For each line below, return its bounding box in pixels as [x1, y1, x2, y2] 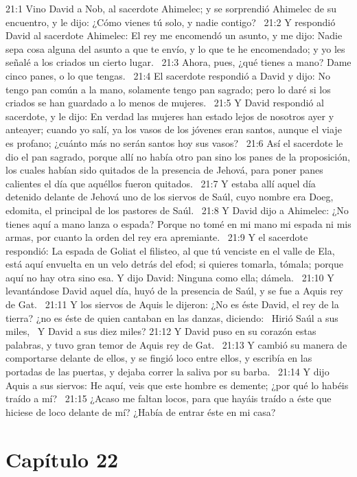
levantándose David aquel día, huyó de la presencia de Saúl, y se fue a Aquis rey [5, 283, 343, 298]
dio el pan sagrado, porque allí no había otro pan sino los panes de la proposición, [5, 149, 350, 163]
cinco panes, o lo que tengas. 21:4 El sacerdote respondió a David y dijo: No [5, 68, 330, 82]
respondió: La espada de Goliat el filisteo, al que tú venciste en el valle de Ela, [5, 243, 335, 257]
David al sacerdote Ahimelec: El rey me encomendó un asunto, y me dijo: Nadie [5, 28, 343, 43]
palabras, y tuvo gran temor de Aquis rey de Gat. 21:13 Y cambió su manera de [5, 337, 347, 351]
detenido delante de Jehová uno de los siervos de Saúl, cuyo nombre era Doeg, [5, 189, 334, 204]
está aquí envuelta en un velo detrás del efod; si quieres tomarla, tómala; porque [5, 257, 344, 271]
